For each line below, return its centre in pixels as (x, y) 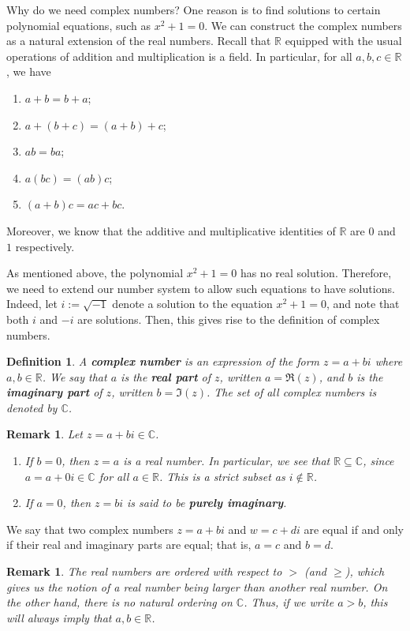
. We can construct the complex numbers (303, 25)
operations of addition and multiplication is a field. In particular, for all (179, 56)
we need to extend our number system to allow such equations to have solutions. (201, 288)
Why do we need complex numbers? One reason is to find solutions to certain (194, 9)
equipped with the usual (343, 41)
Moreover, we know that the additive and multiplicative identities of (171, 230)
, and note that (363, 304)
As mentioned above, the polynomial (95, 273)
